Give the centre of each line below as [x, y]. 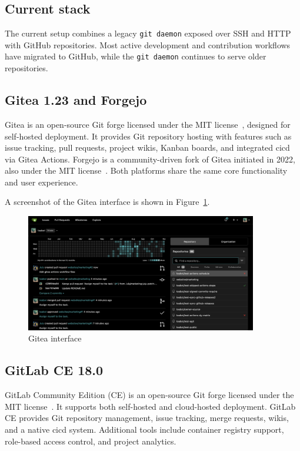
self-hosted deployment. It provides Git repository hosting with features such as [148, 136]
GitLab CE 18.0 [54, 370]
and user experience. [41, 182]
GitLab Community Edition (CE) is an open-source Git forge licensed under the [149, 395]
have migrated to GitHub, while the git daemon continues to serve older [136, 56]
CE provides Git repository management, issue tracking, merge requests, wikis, [147, 418]
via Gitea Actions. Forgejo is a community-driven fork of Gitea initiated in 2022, [150, 159]
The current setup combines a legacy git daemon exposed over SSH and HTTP [148, 33]
